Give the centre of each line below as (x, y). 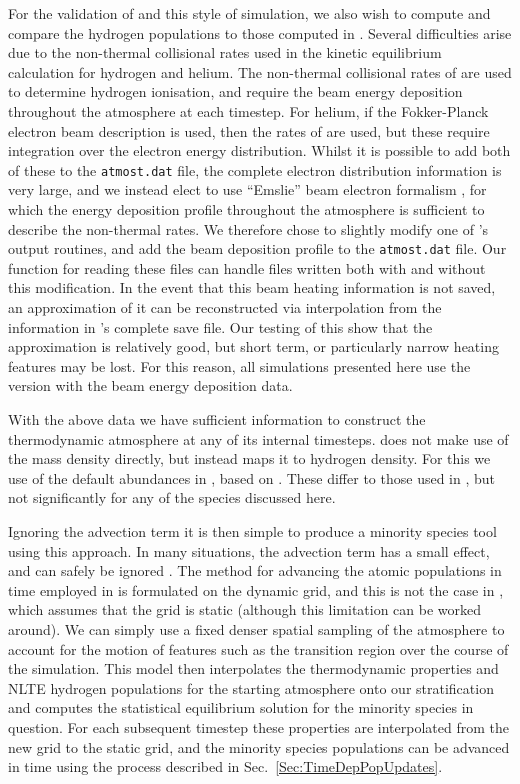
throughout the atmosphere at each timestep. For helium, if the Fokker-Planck (248, 110)
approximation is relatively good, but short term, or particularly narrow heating (253, 346)
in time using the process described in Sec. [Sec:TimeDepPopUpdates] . (225, 766)
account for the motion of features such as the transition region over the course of (258, 648)
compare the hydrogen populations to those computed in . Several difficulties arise (260, 32)
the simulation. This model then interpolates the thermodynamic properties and (253, 668)
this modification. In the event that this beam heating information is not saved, (252, 287)
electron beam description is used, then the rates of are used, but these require (249, 130)
